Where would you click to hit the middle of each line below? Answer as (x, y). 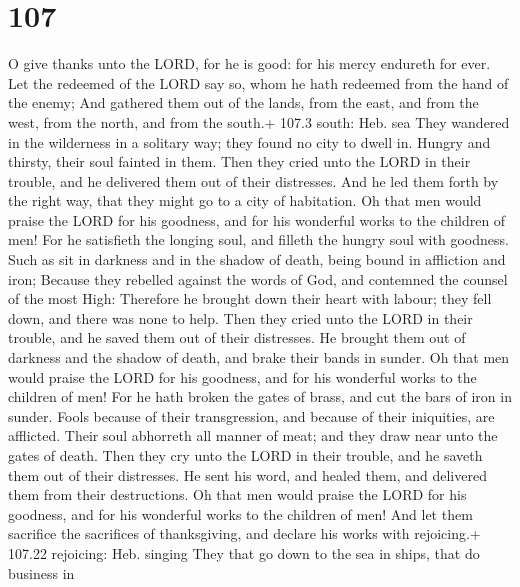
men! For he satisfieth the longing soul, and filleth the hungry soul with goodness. (258, 239)
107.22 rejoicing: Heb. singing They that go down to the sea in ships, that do (244, 552)
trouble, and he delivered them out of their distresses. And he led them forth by (253, 180)
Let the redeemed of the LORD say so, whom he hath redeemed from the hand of (258, 82)
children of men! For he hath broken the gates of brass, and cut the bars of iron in (260, 396)
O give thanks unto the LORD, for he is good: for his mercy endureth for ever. (249, 63)
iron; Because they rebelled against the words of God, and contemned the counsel (258, 278)
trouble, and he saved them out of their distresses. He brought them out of (237, 337)
